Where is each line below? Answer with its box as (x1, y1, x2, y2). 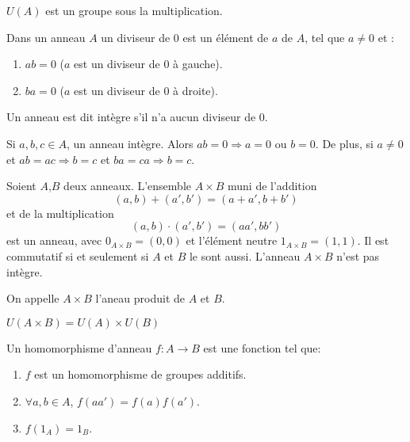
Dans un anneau (6, 29, 86, 45)
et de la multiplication (6, 204, 114, 221)
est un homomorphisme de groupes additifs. (34, 366, 247, 383)
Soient (6, 177, 36, 194)
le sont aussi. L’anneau (189, 247, 301, 264)
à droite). (173, 82, 218, 98)
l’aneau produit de (95, 290, 186, 307)
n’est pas (336, 247, 380, 264)
